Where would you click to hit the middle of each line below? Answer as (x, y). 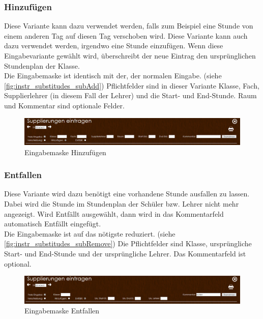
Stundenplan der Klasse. (42, 65)
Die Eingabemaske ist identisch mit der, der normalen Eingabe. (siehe (113, 76)
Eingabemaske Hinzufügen (65, 152)
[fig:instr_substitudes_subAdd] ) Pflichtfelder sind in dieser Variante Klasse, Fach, (132, 85)
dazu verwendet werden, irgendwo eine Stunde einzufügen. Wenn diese (114, 46)
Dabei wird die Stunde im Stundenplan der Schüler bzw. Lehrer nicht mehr (122, 203)
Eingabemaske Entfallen (62, 311)
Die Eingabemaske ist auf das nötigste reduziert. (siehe (90, 233)
